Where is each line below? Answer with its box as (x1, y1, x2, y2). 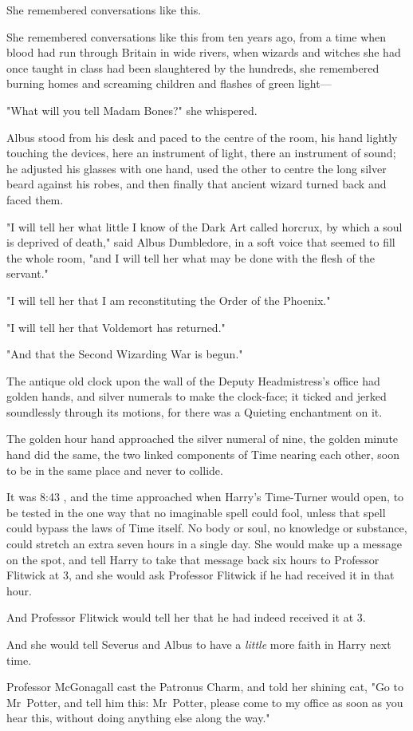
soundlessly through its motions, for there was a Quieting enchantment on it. (6, 403, 383, 420)
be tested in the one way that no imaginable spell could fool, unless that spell (6, 504, 386, 520)
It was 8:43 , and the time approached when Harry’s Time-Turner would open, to (6, 488, 404, 505)
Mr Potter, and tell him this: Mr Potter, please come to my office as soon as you (6, 693, 403, 710)
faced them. (6, 191, 64, 207)
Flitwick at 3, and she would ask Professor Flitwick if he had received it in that (6, 567, 395, 583)
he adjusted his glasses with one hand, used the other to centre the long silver (6, 160, 387, 176)
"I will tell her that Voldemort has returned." (6, 318, 226, 335)
